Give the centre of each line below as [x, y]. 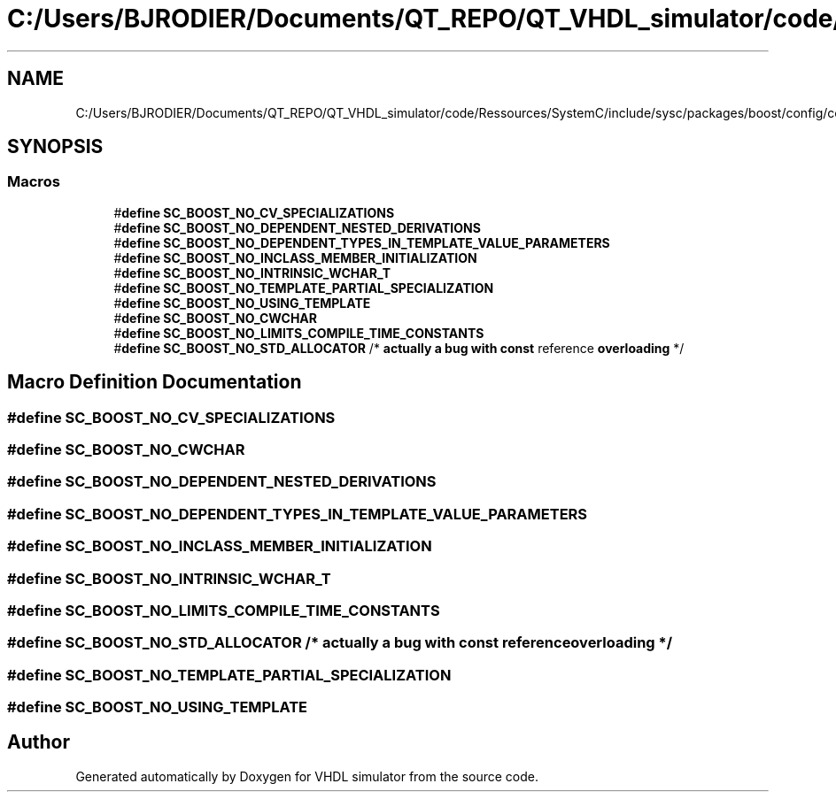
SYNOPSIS [55, 147]
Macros [34, 182]
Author [39, 742]
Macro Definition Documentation [155, 382]
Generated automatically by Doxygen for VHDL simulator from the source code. [307, 776]
